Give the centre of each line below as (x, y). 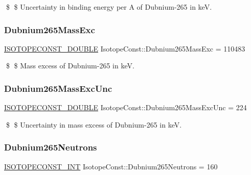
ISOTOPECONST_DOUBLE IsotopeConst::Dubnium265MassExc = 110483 (125, 48)
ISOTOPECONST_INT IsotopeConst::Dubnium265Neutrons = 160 (111, 166)
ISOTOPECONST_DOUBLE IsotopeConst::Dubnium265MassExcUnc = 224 (125, 107)
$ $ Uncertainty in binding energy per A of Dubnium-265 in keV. (109, 7)
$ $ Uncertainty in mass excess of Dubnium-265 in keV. (94, 124)
